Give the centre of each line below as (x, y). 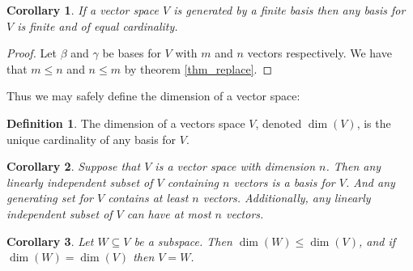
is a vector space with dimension (235, 166)
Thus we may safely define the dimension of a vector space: (153, 96)
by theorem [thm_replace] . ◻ (198, 68)
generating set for (50, 198)
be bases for (132, 53)
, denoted (279, 123)
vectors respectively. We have (319, 53)
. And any (370, 182)
